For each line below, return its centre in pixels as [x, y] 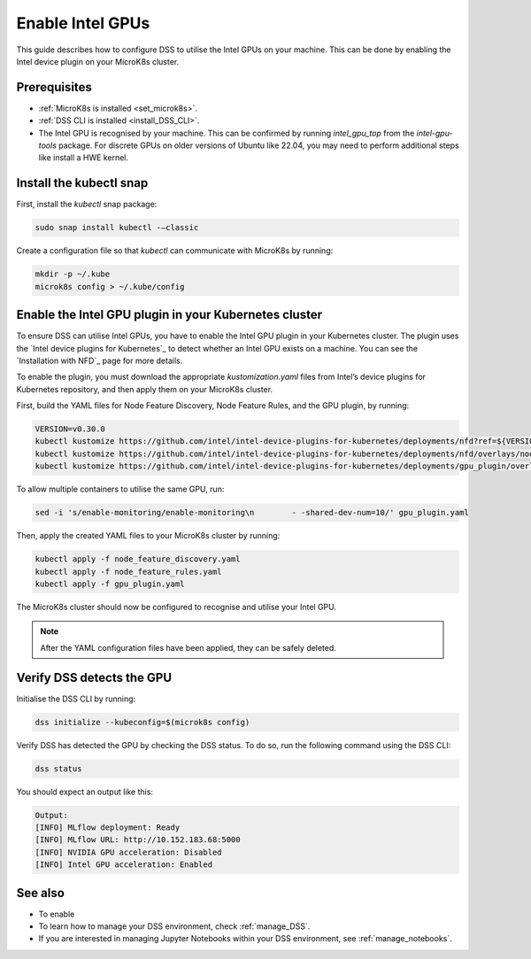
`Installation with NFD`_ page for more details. [100, 360]
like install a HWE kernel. [83, 158]
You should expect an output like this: [85, 792]
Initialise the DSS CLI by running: [76, 699]
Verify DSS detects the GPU [94, 677]
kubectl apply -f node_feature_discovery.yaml [138, 559]
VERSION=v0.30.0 [70, 429]
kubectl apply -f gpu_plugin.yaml [110, 584]
